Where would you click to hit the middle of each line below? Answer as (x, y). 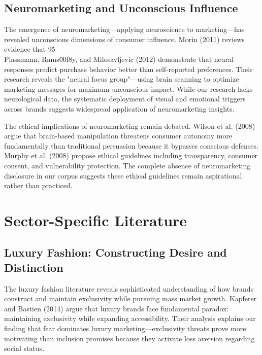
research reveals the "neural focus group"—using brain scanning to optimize (122, 79)
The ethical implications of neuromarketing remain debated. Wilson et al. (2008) (130, 126)
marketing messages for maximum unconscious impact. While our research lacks (128, 88)
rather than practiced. (38, 185)
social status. (24, 348)
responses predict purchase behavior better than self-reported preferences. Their (128, 69)
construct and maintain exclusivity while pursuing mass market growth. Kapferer (130, 298)
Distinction (34, 267)
